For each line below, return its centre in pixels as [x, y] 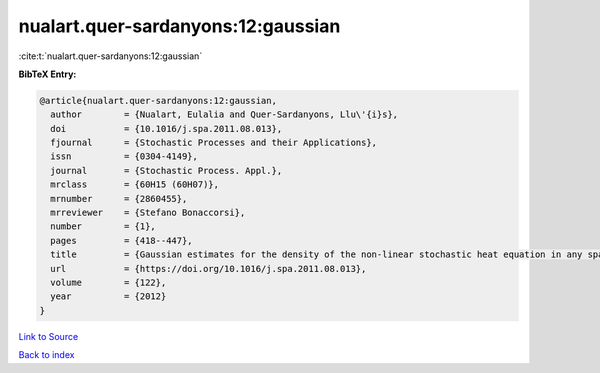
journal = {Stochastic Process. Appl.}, [166, 170]
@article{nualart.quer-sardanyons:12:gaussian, [158, 100]
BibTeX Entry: [47, 74]
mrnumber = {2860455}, [119, 198]
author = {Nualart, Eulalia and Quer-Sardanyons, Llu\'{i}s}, [224, 114]
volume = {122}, [108, 282]
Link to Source [48, 336]
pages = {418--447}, [122, 240]
